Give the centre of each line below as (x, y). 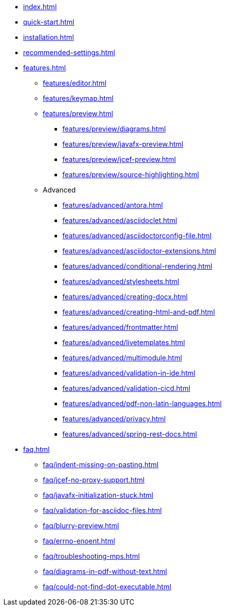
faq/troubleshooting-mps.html (91, 556)
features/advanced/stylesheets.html (121, 281)
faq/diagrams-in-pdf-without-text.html (105, 571)
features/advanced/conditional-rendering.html (137, 266)
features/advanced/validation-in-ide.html (129, 373)
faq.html (36, 449)
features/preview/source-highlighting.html (131, 175)
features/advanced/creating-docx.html (125, 297)
